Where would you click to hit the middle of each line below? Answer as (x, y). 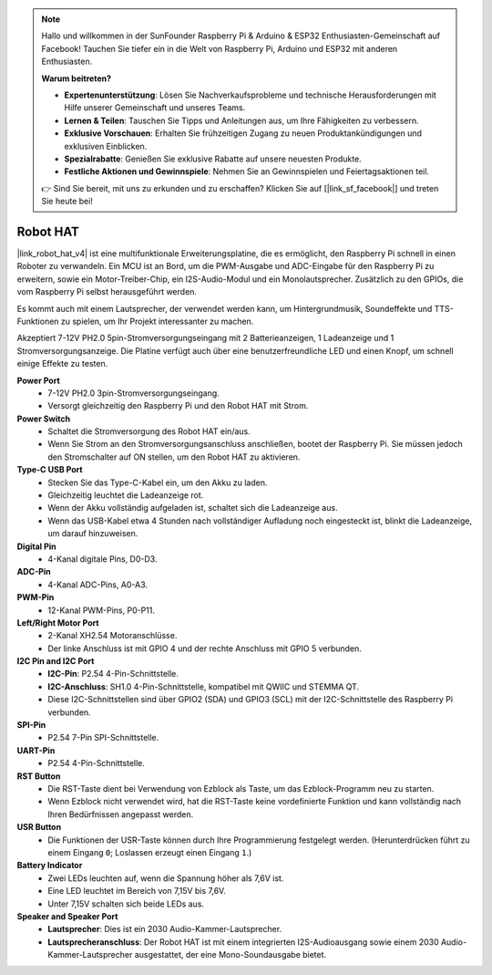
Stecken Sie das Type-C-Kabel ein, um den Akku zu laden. (158, 482)
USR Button (39, 827)
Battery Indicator (50, 866)
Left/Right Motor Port (58, 622)
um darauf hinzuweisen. (93, 534)
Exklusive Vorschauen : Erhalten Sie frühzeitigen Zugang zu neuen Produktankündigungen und (243, 133)
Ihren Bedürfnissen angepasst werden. (121, 814)
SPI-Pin (31, 725)
